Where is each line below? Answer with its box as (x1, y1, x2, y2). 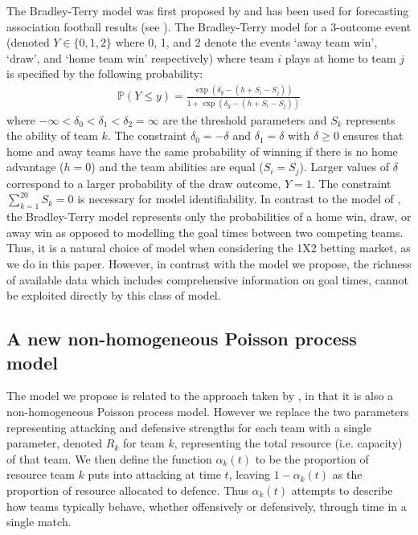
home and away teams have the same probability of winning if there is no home (6, 142, 398, 159)
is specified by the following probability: (6, 65, 203, 82)
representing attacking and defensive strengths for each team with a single (6, 419, 371, 435)
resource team (6, 466, 75, 483)
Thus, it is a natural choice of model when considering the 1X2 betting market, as (6, 239, 411, 256)
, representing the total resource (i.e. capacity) (174, 435, 403, 451)
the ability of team (6, 127, 98, 144)
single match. (6, 513, 72, 530)
